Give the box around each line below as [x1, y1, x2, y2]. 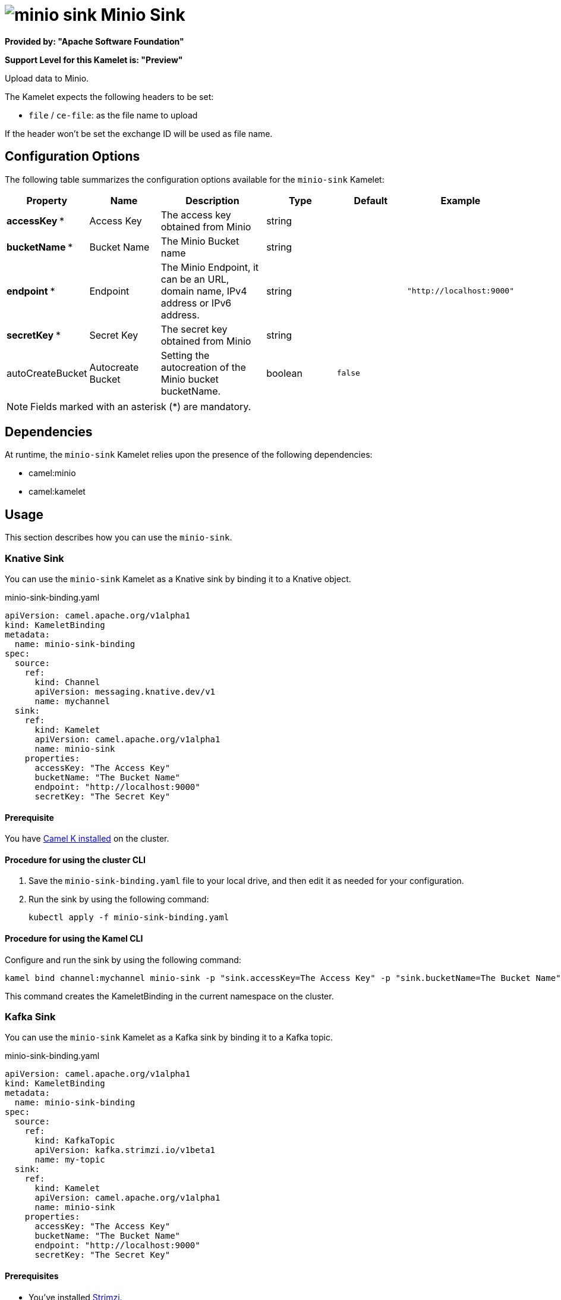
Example [440, 194, 481, 207]
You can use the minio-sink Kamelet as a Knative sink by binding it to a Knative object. [5, 574, 351, 585]
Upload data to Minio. [5, 73, 89, 83]
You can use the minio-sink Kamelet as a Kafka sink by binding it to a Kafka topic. [5, 1032, 333, 1043]
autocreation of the [160, 361, 246, 373]
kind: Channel [34, 677, 100, 687]
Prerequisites [5, 1271, 59, 1282]
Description [185, 194, 239, 207]
